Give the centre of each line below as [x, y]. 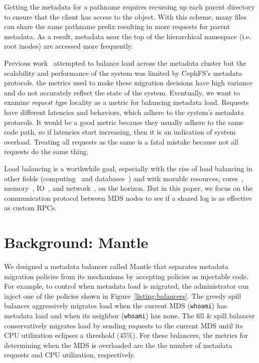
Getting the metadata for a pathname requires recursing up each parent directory [129, 7]
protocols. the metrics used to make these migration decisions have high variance [128, 83]
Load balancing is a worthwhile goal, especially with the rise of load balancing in [128, 168]
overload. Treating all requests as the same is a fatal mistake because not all [121, 141]
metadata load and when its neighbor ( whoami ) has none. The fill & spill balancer [129, 316]
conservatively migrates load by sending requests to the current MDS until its [123, 325]
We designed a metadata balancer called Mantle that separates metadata [116, 266]
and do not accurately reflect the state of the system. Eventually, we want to [122, 92]
